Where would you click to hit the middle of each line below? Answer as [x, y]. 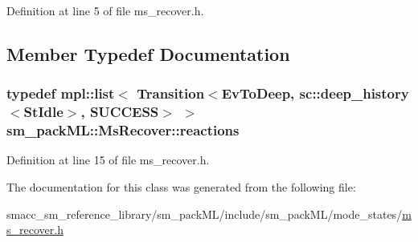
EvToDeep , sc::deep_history [315, 93]
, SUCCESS [120, 112]
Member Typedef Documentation [148, 53]
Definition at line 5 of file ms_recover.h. [105, 10]
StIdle [43, 112]
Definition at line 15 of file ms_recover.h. [108, 160]
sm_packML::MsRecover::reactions [123, 130]
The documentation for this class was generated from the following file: [181, 187]
